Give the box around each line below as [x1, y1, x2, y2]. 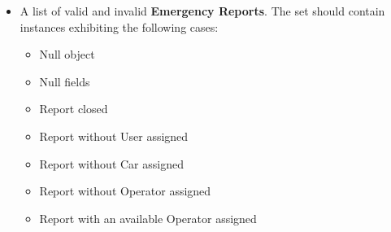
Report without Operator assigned [39, 182, 211, 199]
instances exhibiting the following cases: [20, 18, 219, 35]
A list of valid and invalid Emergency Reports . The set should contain [20, 2, 385, 19]
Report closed [39, 100, 108, 117]
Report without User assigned [39, 127, 189, 144]
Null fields [39, 72, 90, 90]
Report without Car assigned [39, 155, 184, 172]
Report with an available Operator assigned [39, 209, 257, 226]
